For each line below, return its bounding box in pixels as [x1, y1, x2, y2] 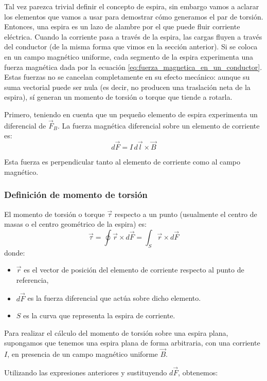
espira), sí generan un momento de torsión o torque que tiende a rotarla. [4, 92, 233, 102]
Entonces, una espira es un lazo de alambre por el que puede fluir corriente [4, 21, 240, 32]
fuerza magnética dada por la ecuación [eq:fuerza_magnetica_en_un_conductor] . [4, 61, 262, 72]
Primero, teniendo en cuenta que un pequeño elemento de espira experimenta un [4, 108, 258, 119]
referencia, [16, 274, 49, 285]
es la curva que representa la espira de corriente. [23, 310, 175, 321]
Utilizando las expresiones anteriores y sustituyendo [4, 367, 167, 377]
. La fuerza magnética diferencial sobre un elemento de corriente [58, 120, 260, 131]
